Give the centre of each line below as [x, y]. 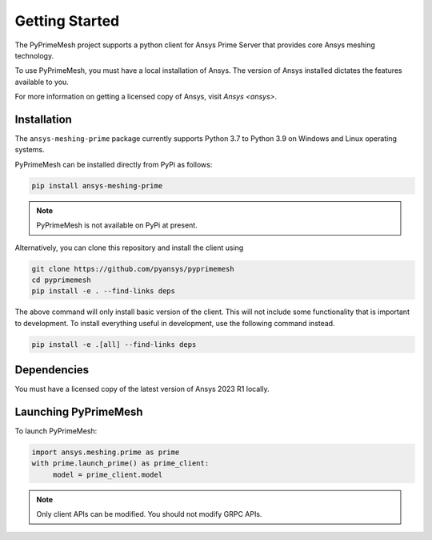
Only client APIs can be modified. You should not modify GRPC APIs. [149, 514]
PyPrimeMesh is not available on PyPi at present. [117, 225]
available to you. [42, 82]
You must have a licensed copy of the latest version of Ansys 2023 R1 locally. [142, 389]
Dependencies [52, 370]
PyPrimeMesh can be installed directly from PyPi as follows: [114, 164]
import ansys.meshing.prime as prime [106, 452]
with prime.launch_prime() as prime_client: [120, 463]
